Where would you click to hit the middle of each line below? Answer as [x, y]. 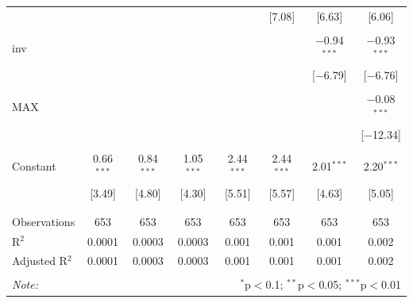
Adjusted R [40, 261]
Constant [34, 165]
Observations [44, 221]
